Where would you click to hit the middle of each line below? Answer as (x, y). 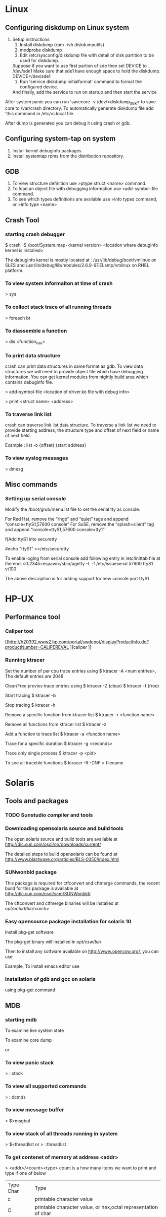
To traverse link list (28, 414)
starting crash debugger (35, 234)
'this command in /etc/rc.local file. (40, 113)
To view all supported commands (46, 1086)
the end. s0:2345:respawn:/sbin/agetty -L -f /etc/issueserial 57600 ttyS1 (79, 564)
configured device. (39, 87)
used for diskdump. (39, 60)
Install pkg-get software (29, 932)
